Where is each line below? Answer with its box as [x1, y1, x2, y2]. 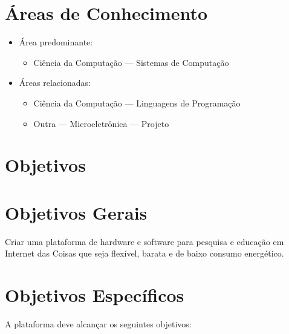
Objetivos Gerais [5, 200, 148, 224]
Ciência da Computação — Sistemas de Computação [33, 56, 229, 68]
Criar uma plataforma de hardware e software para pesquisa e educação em [5, 235, 284, 247]
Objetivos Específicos [5, 282, 184, 307]
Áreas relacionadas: [19, 76, 91, 89]
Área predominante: [19, 36, 93, 48]
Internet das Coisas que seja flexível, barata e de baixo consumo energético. [5, 247, 284, 260]
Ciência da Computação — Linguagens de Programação [33, 96, 241, 109]
